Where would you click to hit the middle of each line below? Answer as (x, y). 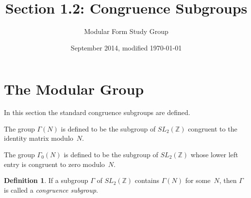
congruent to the (213, 128)
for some (198, 180)
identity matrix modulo (39, 138)
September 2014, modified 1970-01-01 (126, 47)
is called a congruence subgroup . (51, 190)
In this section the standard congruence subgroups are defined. (97, 112)
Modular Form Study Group (126, 31)
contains (147, 180)
